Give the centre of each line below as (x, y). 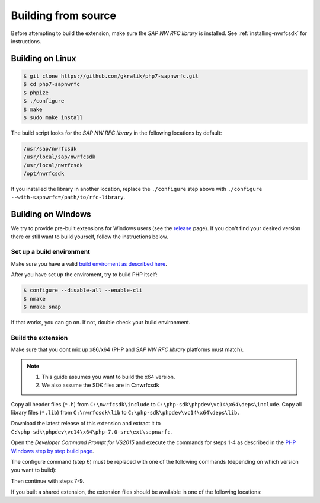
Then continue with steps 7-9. (48, 481)
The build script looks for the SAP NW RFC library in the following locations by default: (116, 133)
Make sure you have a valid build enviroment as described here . (89, 263)
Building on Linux (44, 58)
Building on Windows (51, 214)
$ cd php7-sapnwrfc (52, 84)
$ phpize (36, 93)
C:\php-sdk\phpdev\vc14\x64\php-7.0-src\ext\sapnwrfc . (91, 432)
